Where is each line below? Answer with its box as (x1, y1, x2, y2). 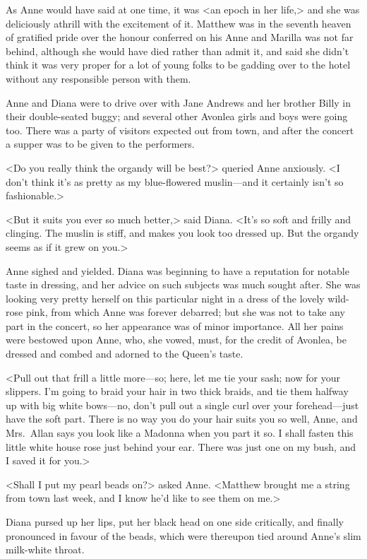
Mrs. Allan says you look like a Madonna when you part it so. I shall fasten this (6, 425, 354, 440)
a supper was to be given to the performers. (6, 136, 195, 151)
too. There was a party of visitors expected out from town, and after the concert (6, 122, 354, 137)
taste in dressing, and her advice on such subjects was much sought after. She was (6, 277, 361, 292)
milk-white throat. (6, 542, 85, 557)
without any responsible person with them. (6, 71, 191, 86)
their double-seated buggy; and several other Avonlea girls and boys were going (6, 109, 348, 124)
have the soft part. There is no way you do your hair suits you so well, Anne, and (6, 411, 358, 426)
